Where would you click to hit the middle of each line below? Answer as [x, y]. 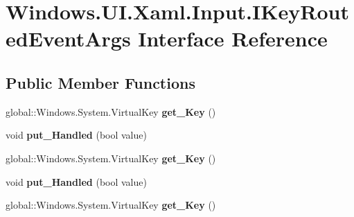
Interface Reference [233, 38]
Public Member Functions [100, 82]
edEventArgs [68, 38]
